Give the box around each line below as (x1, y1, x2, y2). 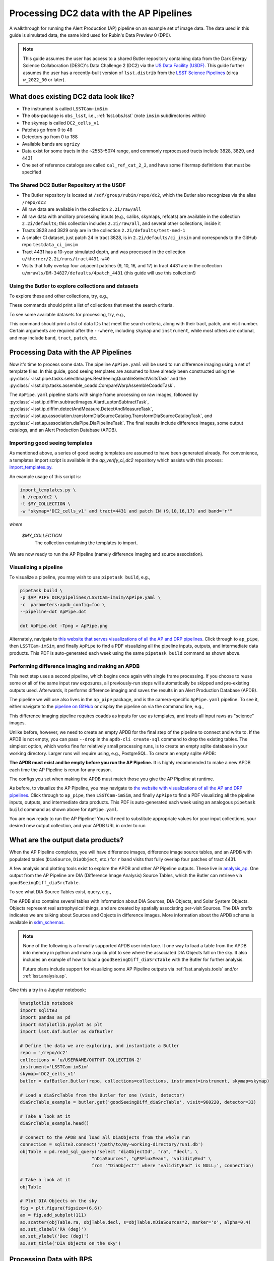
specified (22, 169, 41, 175)
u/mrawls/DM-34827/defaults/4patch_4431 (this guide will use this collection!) (22, 270, 196, 276)
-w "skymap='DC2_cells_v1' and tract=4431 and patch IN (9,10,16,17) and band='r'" (20, 508, 233, 514)
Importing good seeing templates (9, 439, 93, 446)
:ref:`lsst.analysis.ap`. (23, 973, 67, 979)
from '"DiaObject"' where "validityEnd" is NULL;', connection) (91, 1163, 254, 1169)
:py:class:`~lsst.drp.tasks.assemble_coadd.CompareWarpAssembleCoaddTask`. (9, 382, 175, 388)
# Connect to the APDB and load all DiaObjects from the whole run (20, 1134, 190, 1140)
